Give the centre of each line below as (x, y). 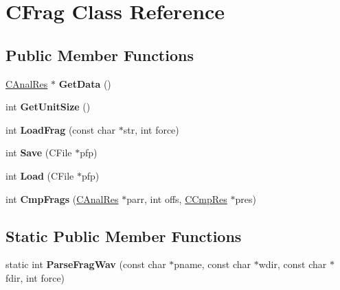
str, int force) (151, 129)
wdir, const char (293, 264)
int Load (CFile (40, 175)
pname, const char (213, 264)
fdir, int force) (35, 277)
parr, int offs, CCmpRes (177, 198)
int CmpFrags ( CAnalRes (62, 198)
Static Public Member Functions (124, 235)
